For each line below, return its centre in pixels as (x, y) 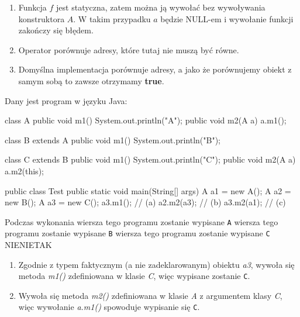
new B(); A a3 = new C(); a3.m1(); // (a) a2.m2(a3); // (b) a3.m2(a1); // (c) (145, 202)
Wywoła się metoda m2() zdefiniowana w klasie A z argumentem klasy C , (150, 295)
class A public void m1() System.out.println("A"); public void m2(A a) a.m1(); (146, 120)
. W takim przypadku (112, 18)
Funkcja (32, 7)
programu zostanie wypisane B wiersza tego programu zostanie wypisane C (137, 233)
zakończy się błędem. (56, 30)
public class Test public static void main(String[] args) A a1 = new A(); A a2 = (148, 190)
